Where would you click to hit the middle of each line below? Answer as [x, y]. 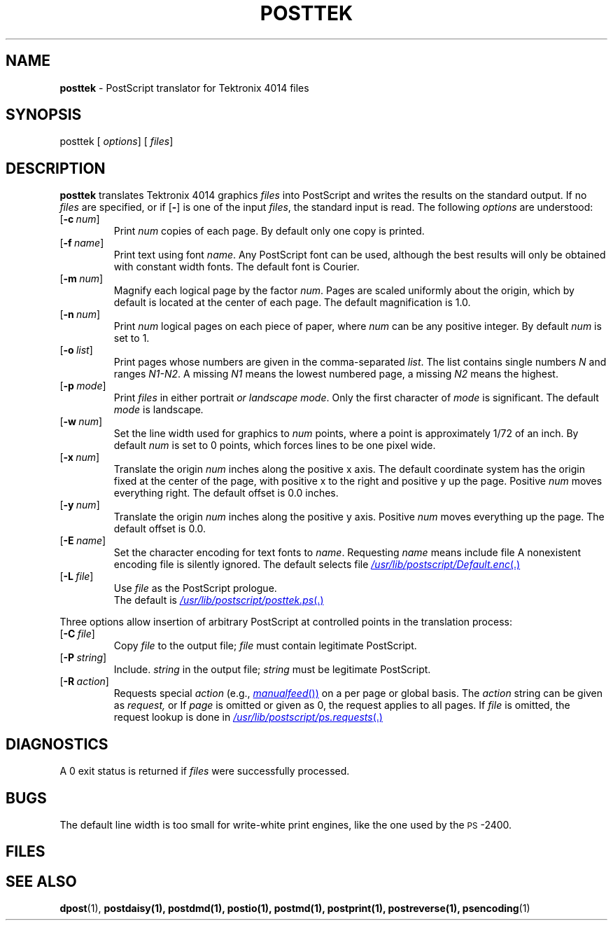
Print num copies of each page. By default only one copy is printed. [269, 231]
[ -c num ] [80, 219]
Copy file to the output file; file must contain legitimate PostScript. [265, 646]
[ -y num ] [80, 505]
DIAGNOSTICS [57, 744]
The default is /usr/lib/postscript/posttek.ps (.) [219, 600]
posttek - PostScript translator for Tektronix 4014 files [184, 88]
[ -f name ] [82, 243]
